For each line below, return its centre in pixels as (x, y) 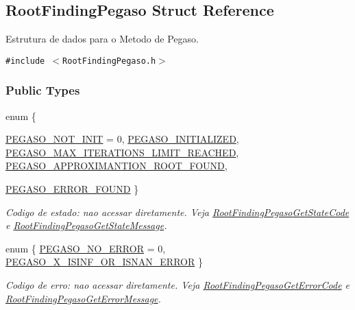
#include (25, 61)
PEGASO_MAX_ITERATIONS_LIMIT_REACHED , (122, 152)
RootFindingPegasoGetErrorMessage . (83, 298)
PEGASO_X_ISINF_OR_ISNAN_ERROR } (104, 262)
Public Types (43, 90)
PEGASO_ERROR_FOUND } (72, 189)
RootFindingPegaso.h (109, 61)
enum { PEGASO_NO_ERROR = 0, (86, 248)
